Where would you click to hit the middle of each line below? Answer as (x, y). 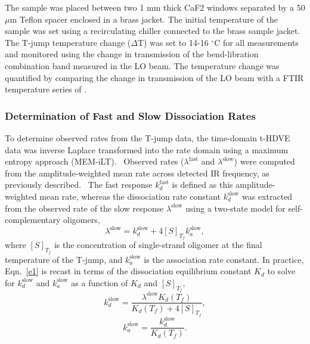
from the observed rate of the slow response (84, 208)
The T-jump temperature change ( (68, 42)
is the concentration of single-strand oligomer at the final (158, 245)
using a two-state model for (235, 208)
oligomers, (82, 220)
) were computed (264, 161)
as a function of (100, 282)
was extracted (267, 196)
